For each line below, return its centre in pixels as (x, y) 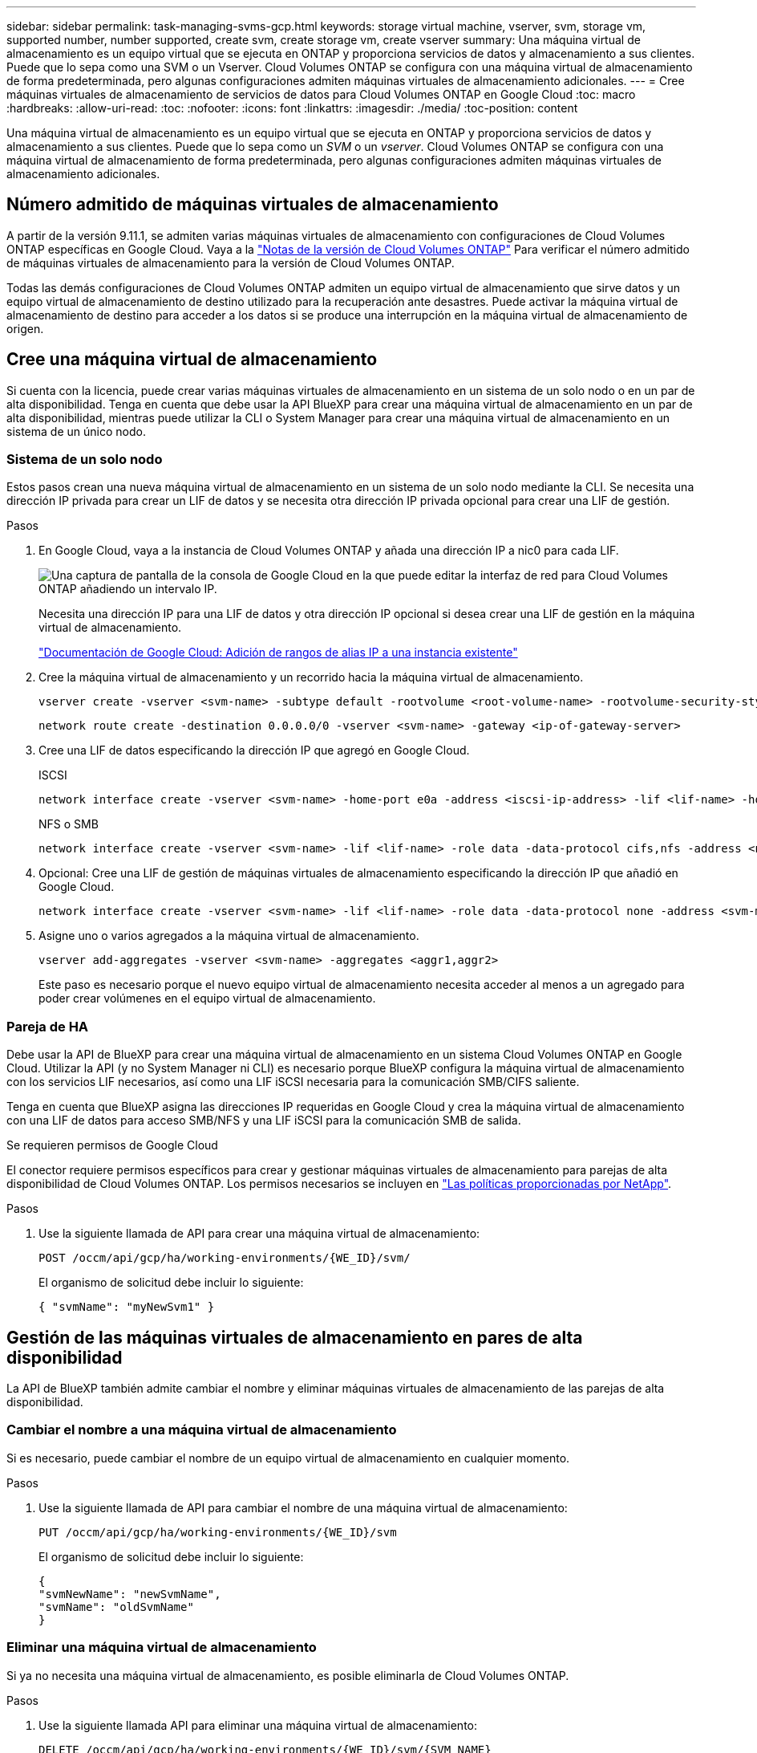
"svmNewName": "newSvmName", (130, 1594)
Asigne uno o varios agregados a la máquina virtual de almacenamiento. (229, 936)
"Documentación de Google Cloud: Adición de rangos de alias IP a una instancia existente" (278, 653)
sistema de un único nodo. (76, 431)
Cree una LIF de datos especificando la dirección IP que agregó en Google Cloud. (254, 750)
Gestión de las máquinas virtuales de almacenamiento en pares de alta (295, 1337)
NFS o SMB (69, 824)
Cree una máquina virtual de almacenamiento (192, 360)
